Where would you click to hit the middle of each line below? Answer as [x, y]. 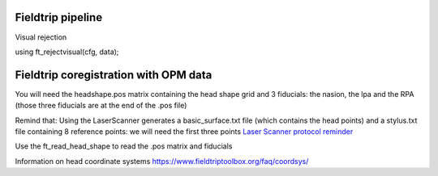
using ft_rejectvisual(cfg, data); [67, 52]
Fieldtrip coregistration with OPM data [114, 75]
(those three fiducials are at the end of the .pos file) [101, 106]
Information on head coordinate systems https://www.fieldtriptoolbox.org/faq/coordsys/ [162, 161]
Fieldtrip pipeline [59, 17]
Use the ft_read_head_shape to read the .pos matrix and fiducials [124, 146]
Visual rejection [41, 37]
